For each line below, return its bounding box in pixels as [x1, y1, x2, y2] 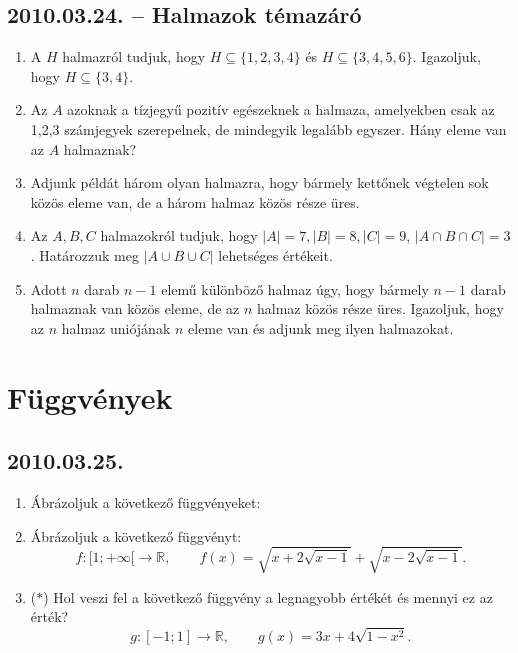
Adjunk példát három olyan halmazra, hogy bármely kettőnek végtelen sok [30, 172, 489, 193]
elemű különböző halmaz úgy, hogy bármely [161, 278, 429, 299]
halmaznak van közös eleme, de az [30, 298, 240, 319]
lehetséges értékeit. [218, 244, 333, 265]
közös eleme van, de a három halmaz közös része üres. [30, 191, 360, 212]
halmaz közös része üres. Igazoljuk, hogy [257, 298, 504, 319]
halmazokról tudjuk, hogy [100, 225, 258, 246]
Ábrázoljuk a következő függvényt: [30, 525, 242, 546]
